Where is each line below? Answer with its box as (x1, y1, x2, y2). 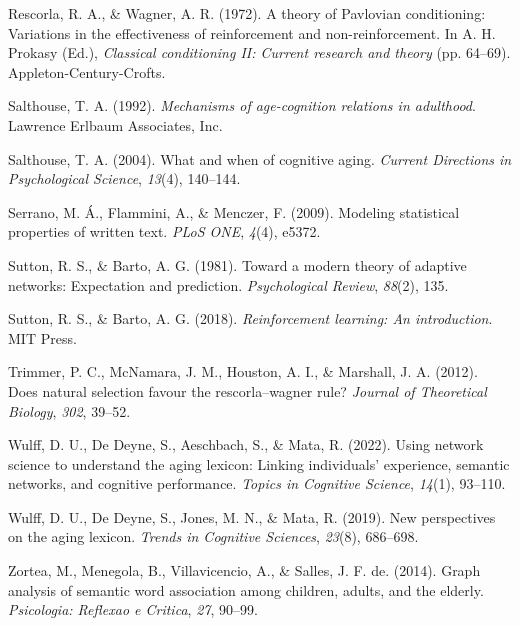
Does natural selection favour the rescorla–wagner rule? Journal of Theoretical (8, 380, 487, 401)
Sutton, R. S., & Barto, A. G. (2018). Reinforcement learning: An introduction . (8, 308, 493, 329)
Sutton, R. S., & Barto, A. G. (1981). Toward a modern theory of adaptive (8, 254, 467, 275)
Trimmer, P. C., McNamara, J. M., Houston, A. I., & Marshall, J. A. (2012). (8, 361, 478, 382)
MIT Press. (8, 327, 77, 348)
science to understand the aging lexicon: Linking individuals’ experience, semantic (8, 453, 510, 474)
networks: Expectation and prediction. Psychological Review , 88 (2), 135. (8, 274, 449, 295)
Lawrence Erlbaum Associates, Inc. (8, 114, 223, 135)
